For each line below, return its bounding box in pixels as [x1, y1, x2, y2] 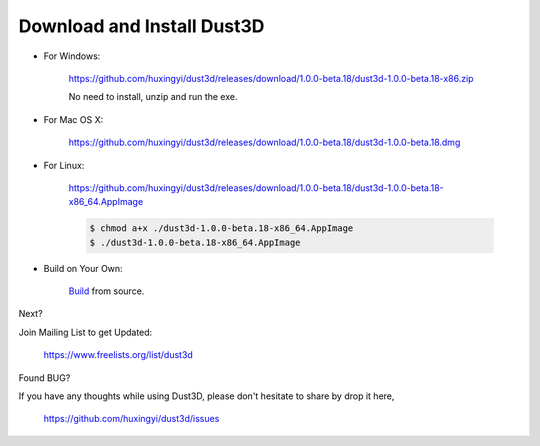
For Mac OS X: [43, 113, 104, 125]
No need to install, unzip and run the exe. [68, 91, 238, 103]
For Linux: [43, 159, 85, 171]
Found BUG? [18, 371, 71, 384]
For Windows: [43, 50, 101, 62]
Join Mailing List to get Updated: [18, 326, 153, 338]
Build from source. [68, 285, 145, 297]
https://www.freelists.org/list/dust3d [43, 349, 194, 361]
